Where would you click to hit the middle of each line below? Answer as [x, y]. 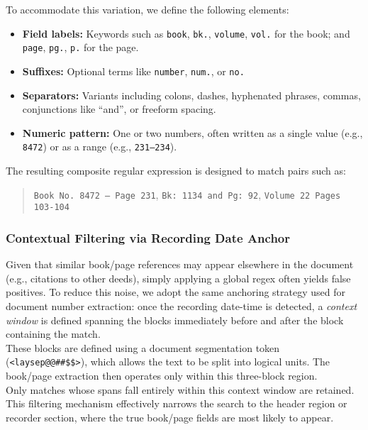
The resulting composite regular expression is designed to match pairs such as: [176, 170]
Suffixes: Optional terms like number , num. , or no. [133, 71]
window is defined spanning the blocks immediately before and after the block [175, 320]
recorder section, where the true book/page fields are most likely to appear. [170, 417]
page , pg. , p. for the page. [80, 47]
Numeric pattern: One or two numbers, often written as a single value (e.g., [193, 132]
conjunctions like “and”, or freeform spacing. [119, 109]
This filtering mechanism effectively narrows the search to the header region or [177, 403]
